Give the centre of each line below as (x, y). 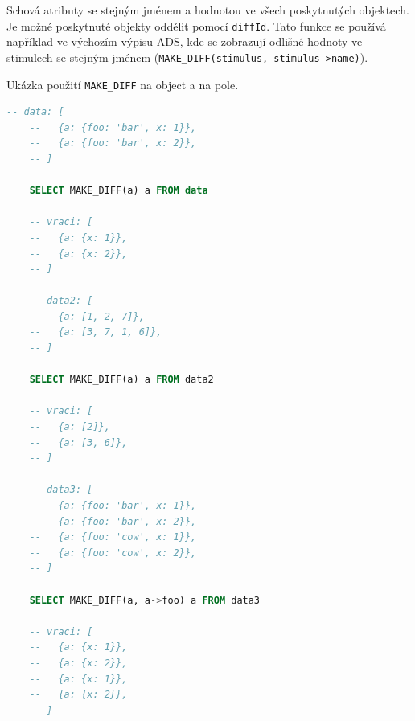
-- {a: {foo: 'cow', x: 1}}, (113, 537)
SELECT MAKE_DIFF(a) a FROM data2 (121, 380)
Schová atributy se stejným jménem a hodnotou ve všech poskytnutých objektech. (208, 10)
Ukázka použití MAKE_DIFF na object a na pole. (123, 84)
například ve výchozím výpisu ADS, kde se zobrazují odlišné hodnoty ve (185, 41)
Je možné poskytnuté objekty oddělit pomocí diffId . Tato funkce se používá (196, 25)
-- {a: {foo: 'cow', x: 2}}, (113, 553)
